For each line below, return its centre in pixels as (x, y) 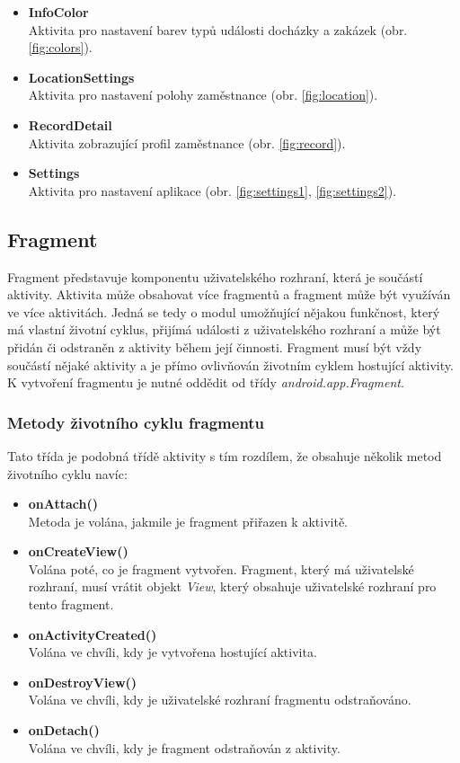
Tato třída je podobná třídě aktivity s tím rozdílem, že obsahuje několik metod (225, 455)
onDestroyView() (83, 682)
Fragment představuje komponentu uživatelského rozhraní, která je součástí (215, 276)
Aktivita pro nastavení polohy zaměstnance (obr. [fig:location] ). (203, 95)
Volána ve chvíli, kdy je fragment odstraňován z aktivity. (184, 747)
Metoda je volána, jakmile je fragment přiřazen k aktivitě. (188, 521)
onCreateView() (78, 551)
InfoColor (58, 12)
